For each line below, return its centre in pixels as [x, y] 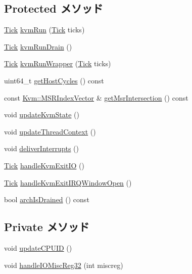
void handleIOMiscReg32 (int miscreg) [64, 265]
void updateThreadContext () [50, 131]
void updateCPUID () [38, 247]
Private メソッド [47, 227]
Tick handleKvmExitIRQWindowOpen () [68, 182]
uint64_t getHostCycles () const [54, 80]
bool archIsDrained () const [47, 199]
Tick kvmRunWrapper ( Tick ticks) [58, 63]
